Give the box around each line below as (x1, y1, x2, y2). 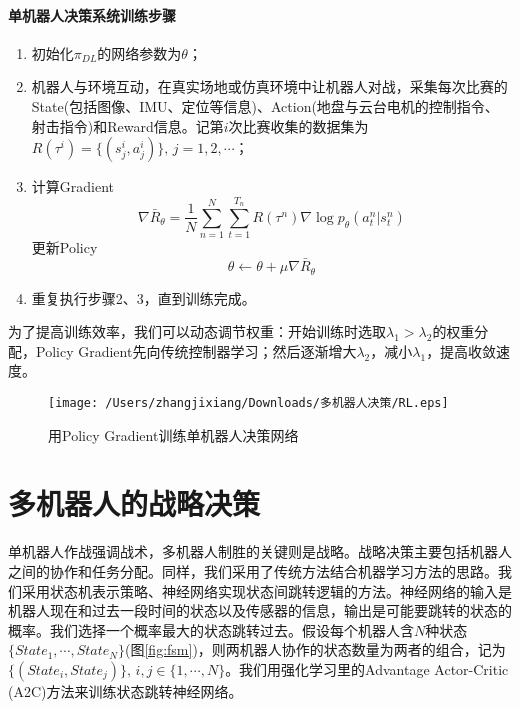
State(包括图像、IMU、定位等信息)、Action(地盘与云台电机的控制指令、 (31, 95, 499, 116)
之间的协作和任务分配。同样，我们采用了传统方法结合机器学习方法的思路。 (8, 560, 498, 581)
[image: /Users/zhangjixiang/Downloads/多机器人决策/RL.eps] (48, 395, 449, 410)
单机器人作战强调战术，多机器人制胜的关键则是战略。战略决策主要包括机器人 (8, 541, 512, 562)
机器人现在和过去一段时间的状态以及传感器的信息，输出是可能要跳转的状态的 (8, 600, 512, 621)
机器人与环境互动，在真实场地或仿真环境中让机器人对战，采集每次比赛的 (31, 76, 508, 97)
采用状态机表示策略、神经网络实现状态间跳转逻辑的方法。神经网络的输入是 (21, 580, 512, 601)
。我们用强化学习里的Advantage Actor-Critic (225, 658, 509, 679)
